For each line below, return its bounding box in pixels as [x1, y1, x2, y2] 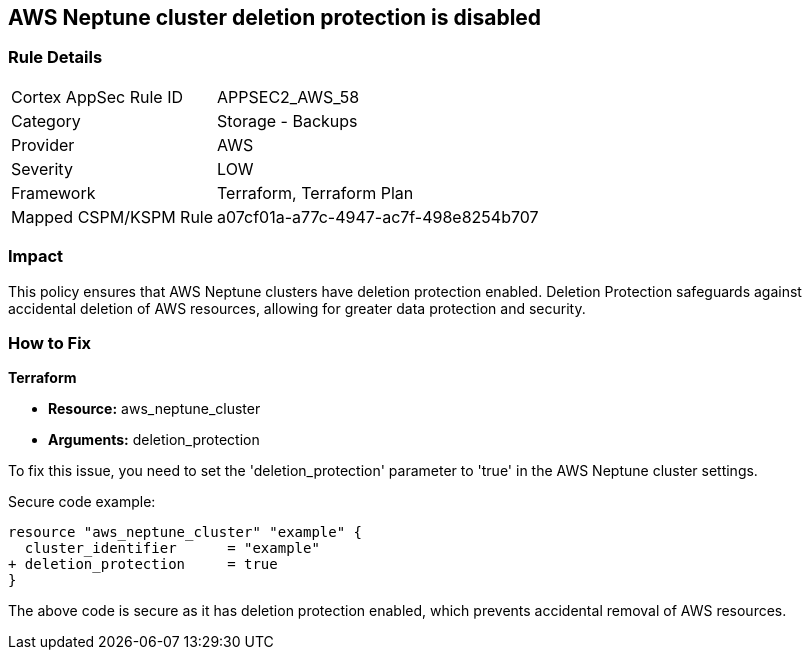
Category [11, 110, 81, 131]
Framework [11, 182, 96, 203]
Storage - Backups [217, 110, 358, 131]
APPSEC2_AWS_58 [217, 86, 360, 107]
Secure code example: [8, 493, 156, 511]
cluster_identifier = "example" [24, 540, 320, 557]
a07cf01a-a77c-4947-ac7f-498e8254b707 [217, 206, 539, 227]
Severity [11, 158, 73, 179]
